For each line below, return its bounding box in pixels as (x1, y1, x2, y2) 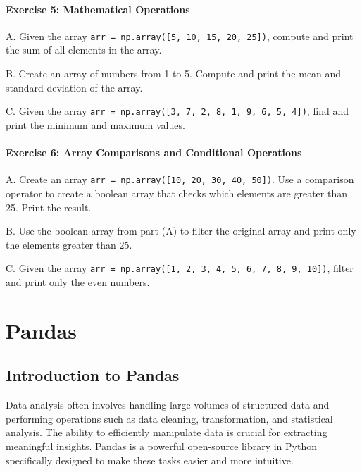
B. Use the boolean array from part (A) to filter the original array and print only (6, 223, 356, 238)
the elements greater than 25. (6, 237, 132, 251)
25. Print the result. (6, 199, 92, 214)
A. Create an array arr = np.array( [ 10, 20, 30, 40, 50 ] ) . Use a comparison (6, 172, 354, 187)
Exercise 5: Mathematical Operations (6, 1, 190, 16)
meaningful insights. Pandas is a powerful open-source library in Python (6, 438, 317, 453)
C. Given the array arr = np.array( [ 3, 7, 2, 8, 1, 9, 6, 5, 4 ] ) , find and (6, 104, 349, 118)
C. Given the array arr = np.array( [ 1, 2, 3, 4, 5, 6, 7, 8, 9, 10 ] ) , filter (6, 261, 354, 275)
